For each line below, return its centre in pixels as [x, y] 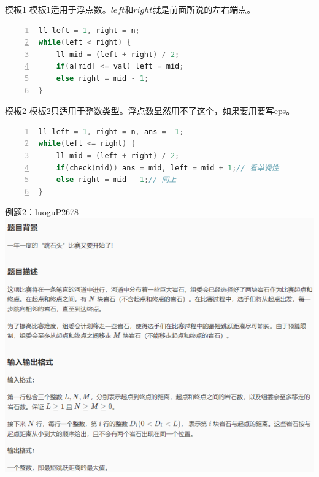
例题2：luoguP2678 [42, 212]
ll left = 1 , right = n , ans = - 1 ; [111, 132]
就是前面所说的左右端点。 [204, 9]
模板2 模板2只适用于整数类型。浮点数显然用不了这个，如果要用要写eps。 [150, 111]
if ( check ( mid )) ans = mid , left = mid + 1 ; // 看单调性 [167, 168]
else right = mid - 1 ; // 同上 [116, 180]
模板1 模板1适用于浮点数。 [58, 9]
